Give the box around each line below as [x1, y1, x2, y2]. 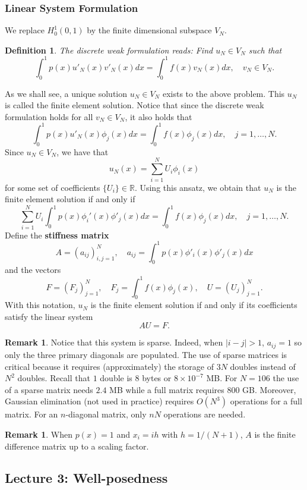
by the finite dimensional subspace [87, 24, 212, 36]
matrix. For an [5, 408, 58, 420]
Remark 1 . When [5, 428, 72, 440]
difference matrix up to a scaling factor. [5, 439, 149, 452]
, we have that [56, 145, 109, 158]
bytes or [142, 372, 172, 384]
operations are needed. [163, 408, 246, 420]
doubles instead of [230, 360, 296, 372]
